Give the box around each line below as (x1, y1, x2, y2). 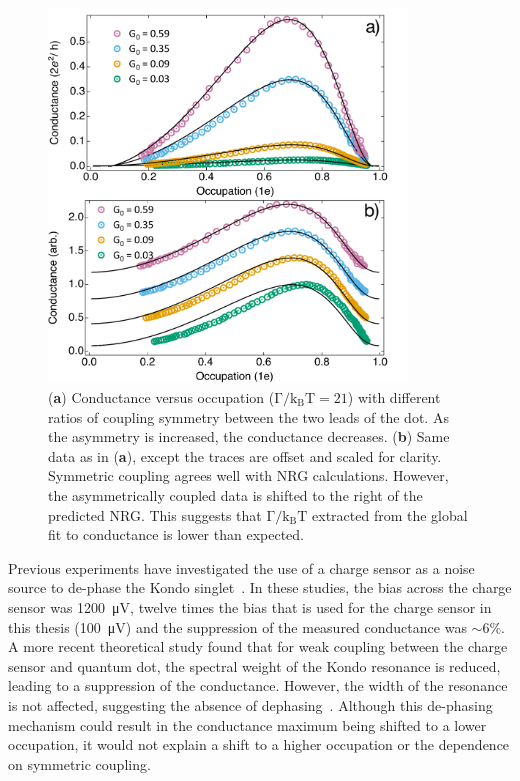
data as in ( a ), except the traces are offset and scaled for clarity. (48, 445, 442, 466)
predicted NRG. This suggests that (48, 504, 262, 525)
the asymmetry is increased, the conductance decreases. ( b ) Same (48, 426, 450, 447)
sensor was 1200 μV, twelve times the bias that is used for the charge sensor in (8, 596, 492, 617)
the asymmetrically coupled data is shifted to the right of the (48, 484, 423, 505)
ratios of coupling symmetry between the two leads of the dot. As (48, 406, 449, 427)
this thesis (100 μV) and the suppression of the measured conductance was (8, 616, 467, 637)
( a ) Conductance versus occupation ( (48, 387, 275, 408)
